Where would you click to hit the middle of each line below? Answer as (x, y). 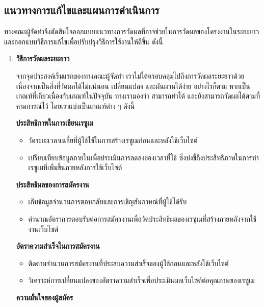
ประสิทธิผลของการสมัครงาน (53, 184)
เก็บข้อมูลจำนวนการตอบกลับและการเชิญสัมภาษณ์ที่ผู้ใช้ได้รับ (108, 202)
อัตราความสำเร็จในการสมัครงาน (58, 246)
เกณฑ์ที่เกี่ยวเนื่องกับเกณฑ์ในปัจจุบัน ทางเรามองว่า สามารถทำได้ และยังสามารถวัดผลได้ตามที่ (138, 96)
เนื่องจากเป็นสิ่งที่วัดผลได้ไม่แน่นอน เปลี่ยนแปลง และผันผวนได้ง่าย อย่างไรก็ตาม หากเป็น (133, 86)
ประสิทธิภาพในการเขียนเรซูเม (55, 123)
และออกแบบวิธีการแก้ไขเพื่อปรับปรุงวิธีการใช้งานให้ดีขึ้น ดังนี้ (84, 41)
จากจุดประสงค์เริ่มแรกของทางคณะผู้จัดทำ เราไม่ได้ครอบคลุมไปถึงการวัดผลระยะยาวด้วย (130, 75)
